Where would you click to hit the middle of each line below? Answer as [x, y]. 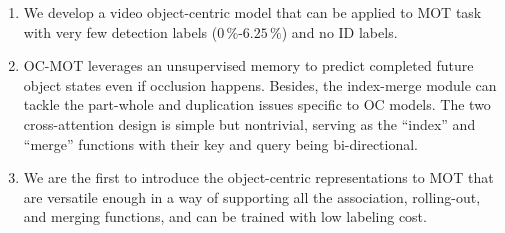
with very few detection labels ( [120, 31]
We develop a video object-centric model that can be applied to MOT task [252, 12]
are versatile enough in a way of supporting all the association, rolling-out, [252, 196]
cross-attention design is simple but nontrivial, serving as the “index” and [249, 123]
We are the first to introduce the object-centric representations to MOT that [258, 177]
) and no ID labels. [339, 31]
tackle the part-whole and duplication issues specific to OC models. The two [257, 104]
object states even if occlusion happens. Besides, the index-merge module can [260, 84]
